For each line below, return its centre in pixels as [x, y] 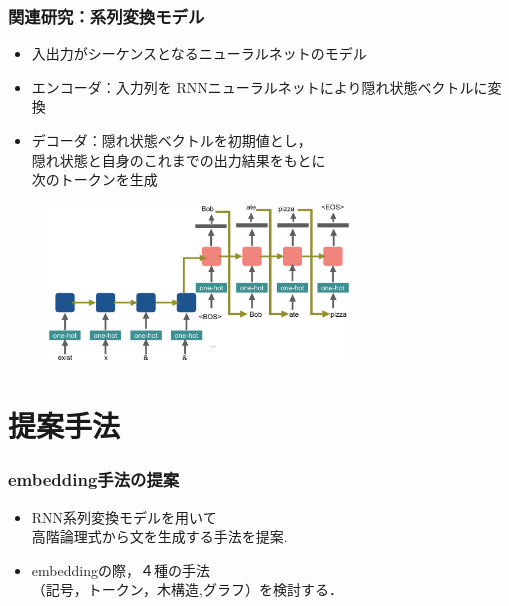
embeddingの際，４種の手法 [120, 569]
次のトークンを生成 [94, 179]
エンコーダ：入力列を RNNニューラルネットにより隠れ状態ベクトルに [259, 86]
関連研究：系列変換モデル [106, 15]
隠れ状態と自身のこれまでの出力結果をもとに [178, 159]
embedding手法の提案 [94, 479]
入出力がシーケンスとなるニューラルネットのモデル [199, 53]
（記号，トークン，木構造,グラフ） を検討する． [187, 589]
